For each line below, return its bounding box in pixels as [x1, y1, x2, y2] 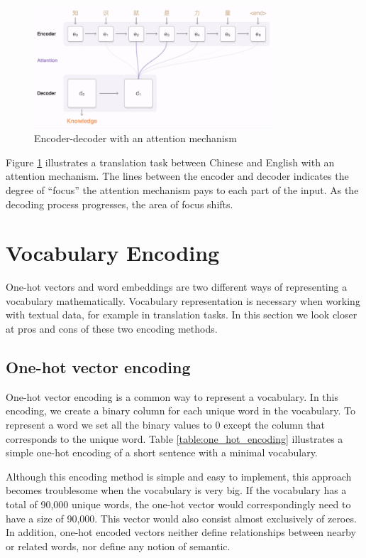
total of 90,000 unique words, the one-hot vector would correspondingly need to [6, 496, 351, 511]
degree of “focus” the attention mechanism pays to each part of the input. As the [6, 182, 359, 197]
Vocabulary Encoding [6, 238, 220, 267]
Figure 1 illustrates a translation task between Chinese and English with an [6, 154, 335, 169]
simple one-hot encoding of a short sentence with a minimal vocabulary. [6, 445, 318, 460]
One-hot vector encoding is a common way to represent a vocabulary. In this [6, 389, 338, 404]
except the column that [223, 417, 325, 431]
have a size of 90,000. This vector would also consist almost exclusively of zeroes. [6, 510, 357, 525]
